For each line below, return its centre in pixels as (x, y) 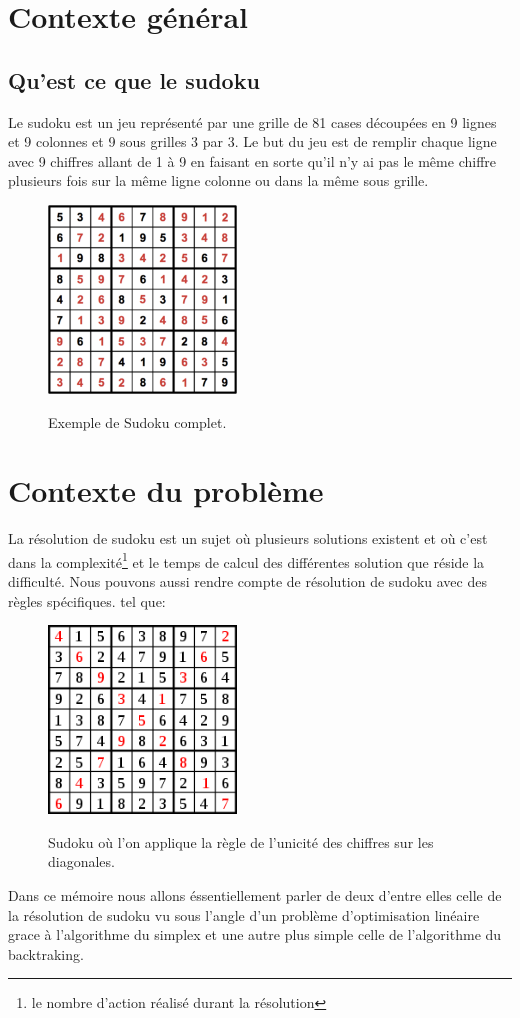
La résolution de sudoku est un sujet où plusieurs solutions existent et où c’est (248, 538)
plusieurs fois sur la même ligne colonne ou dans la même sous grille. (218, 180)
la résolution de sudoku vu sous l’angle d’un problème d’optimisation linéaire (244, 914)
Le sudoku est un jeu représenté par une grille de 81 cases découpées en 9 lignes (252, 121)
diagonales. (81, 861)
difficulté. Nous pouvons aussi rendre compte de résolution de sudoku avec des (247, 581)
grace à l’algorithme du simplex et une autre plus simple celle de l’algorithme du (255, 934)
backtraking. (46, 953)
